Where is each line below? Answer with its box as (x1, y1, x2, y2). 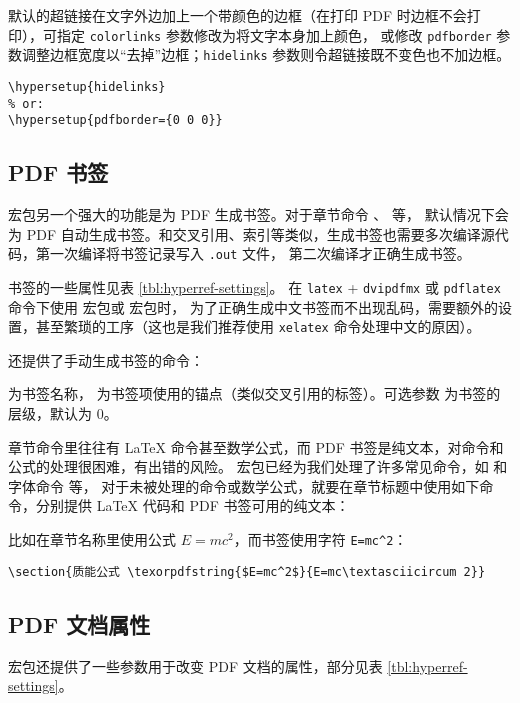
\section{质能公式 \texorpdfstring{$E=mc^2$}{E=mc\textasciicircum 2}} (8, 564, 486, 579)
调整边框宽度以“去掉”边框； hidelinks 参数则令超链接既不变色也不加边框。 (21, 44, 511, 65)
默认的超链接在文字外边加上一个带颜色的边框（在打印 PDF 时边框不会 (8, 5, 467, 25)
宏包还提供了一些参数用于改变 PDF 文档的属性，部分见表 (8, 655, 383, 676)
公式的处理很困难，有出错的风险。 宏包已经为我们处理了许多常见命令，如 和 (8, 456, 508, 477)
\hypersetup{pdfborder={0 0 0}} (8, 113, 223, 128)
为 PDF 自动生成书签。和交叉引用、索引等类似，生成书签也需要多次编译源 (8, 223, 495, 244)
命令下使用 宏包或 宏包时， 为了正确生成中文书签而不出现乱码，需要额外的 (8, 296, 498, 317)
